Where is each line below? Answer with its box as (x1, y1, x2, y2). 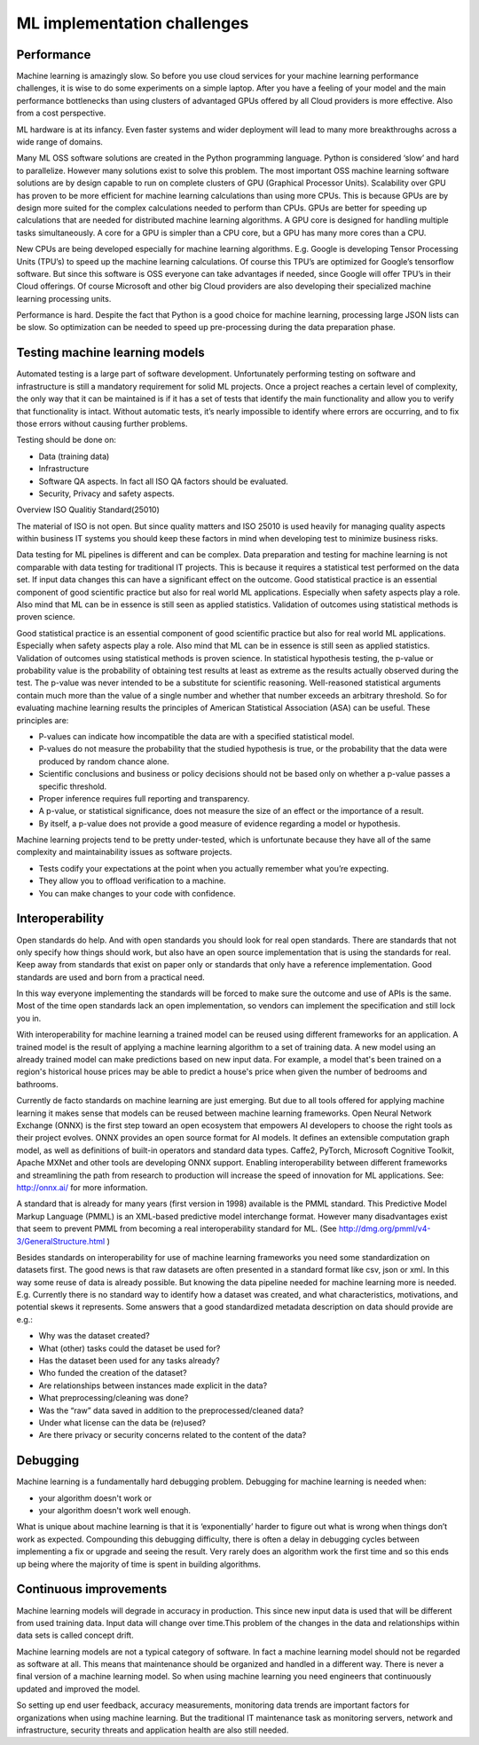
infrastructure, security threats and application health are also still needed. (16, 1725, 289, 1735)
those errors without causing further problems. (16, 418, 188, 429)
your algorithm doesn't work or (38, 1492, 153, 1504)
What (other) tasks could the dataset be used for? (38, 1343, 221, 1354)
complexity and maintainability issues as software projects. (16, 847, 232, 857)
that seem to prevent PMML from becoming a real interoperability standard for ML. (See (16, 1223, 337, 1234)
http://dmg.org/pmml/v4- (338, 1223, 431, 1234)
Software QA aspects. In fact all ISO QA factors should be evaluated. (38, 476, 288, 486)
